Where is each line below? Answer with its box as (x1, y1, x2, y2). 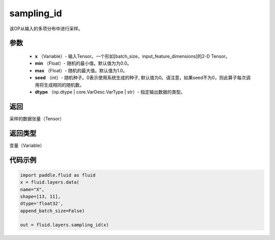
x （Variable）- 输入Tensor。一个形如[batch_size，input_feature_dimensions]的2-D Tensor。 (35, 53, 230, 59)
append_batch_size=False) (20, 208, 85, 214)
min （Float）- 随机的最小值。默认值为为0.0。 (35, 60, 132, 66)
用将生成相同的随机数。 (35, 82, 84, 88)
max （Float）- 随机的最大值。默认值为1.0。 (35, 67, 128, 73)
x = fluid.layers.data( (20, 179, 80, 185)
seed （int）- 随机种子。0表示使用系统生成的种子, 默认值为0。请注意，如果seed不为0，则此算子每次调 (35, 74, 251, 81)
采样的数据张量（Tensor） (9, 115, 65, 122)
